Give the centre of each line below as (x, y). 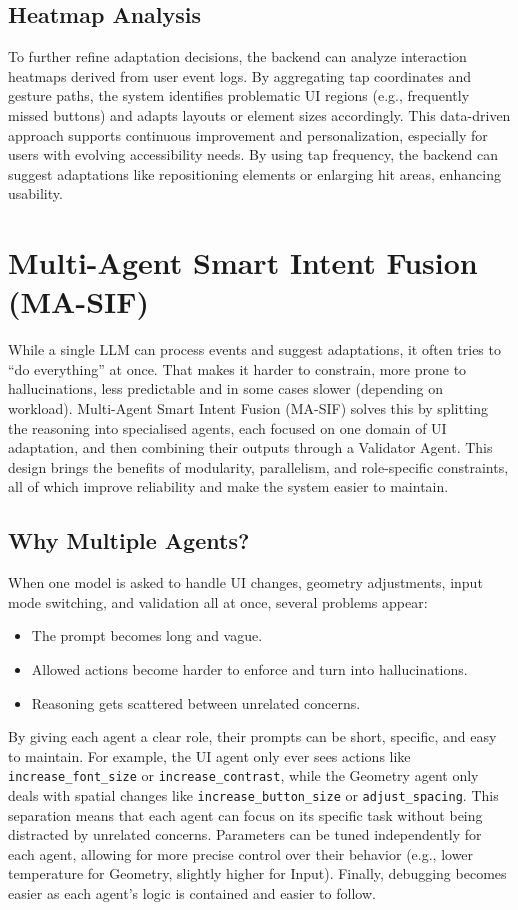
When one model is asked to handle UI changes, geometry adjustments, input (245, 582)
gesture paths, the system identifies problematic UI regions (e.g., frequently (239, 95)
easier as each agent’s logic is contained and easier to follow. (192, 893)
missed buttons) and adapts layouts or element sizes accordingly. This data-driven (259, 114)
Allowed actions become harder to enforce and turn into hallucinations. (249, 669)
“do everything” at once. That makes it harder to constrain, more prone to (237, 368)
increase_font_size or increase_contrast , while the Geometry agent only (243, 775)
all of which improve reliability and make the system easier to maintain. (228, 486)
